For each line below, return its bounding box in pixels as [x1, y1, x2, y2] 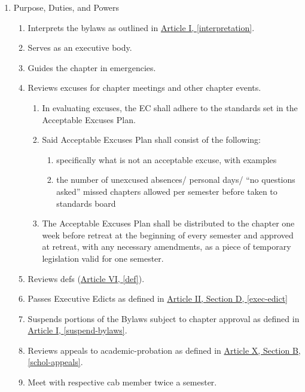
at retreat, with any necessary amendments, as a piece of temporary [42, 240, 291, 253]
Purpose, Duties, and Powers [13, 1, 120, 13]
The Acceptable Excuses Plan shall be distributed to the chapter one [42, 217, 295, 229]
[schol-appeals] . [28, 356, 83, 368]
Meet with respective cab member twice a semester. [28, 376, 217, 388]
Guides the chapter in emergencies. [28, 61, 156, 73]
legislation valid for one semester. [42, 252, 164, 264]
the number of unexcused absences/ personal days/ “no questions [56, 173, 295, 186]
